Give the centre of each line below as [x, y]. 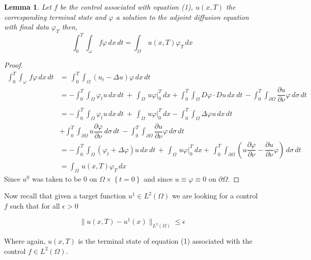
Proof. [13, 65]
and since [158, 178]
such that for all [35, 205]
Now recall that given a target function [65, 196]
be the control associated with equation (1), [126, 7]
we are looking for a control [215, 196]
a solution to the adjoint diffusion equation [182, 17]
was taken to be [56, 178]
